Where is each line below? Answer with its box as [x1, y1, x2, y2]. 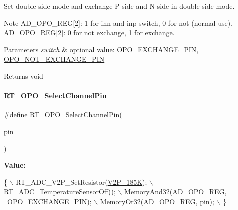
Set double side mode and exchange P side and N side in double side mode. [4, 1, 235, 11]
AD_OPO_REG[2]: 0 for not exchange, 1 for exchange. [4, 27, 175, 38]
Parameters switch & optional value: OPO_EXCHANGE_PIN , [4, 44, 199, 54]
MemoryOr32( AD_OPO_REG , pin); [100, 196, 214, 206]
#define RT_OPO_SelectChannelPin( [4, 109, 122, 120]
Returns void [4, 70, 43, 81]
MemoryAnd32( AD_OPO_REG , [124, 186, 227, 197]
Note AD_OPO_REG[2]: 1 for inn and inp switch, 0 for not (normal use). [4, 17, 232, 28]
